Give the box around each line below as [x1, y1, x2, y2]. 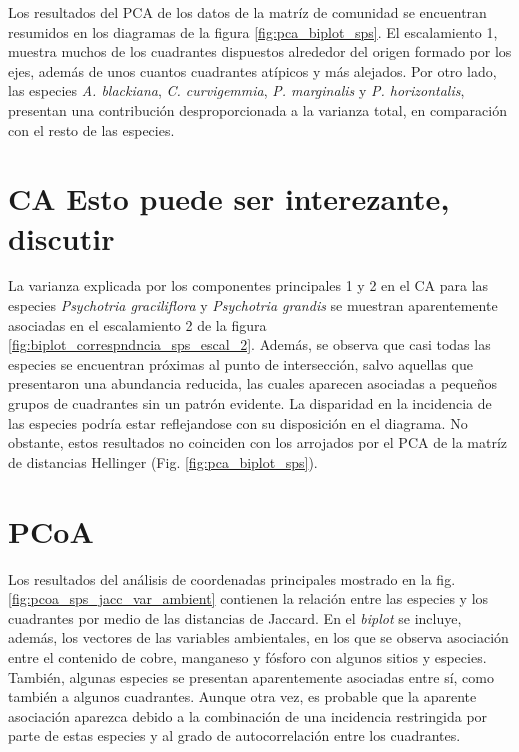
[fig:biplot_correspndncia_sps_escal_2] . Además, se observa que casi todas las [8, 334, 491, 355]
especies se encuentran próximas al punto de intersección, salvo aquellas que [8, 353, 473, 374]
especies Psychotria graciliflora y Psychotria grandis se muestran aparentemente [8, 295, 498, 316]
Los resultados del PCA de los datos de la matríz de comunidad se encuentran [8, 2, 487, 22]
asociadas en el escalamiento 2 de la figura [8, 314, 267, 335]
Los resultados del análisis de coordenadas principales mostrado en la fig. [8, 568, 456, 589]
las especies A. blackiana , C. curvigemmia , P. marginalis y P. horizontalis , [8, 80, 465, 101]
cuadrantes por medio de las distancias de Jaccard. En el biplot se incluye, [8, 607, 462, 628]
